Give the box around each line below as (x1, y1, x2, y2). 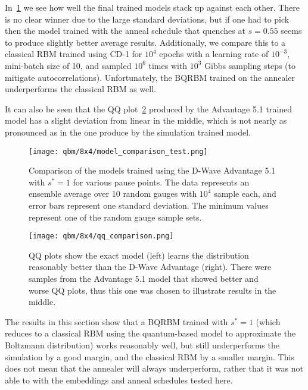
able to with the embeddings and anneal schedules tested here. (5, 373, 233, 386)
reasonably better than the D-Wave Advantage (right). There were (29, 260, 272, 273)
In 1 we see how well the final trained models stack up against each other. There (5, 1, 300, 13)
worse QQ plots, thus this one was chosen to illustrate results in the (29, 284, 276, 296)
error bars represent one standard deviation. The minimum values (29, 199, 269, 211)
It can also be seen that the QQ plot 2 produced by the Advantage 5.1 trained (5, 102, 293, 115)
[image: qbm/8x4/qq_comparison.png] (29, 232, 174, 241)
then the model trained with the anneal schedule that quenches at (5, 24, 245, 37)
